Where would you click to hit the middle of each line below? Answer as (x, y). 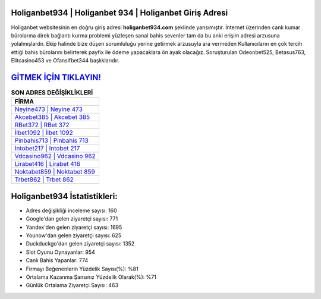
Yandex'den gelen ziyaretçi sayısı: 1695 (74, 227)
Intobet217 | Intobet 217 (47, 149)
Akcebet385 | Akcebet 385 (52, 117)
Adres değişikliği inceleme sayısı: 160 (71, 210)
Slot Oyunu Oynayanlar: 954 (60, 252)
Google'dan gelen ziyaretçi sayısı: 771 (72, 219)
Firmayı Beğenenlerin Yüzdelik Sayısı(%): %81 (82, 269)
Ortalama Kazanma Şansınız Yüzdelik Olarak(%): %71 (91, 277)
